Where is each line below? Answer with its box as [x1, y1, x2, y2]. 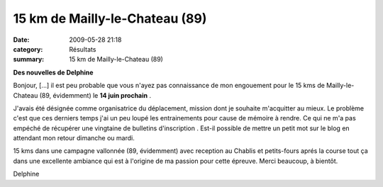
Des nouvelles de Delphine [13, 68, 94, 76]
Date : [13, 35, 30, 44]
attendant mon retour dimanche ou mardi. [13, 134, 135, 142]
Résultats [69, 45, 96, 53]
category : [13, 45, 43, 53]
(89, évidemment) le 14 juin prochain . [39, 91, 152, 99]
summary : [13, 55, 45, 64]
